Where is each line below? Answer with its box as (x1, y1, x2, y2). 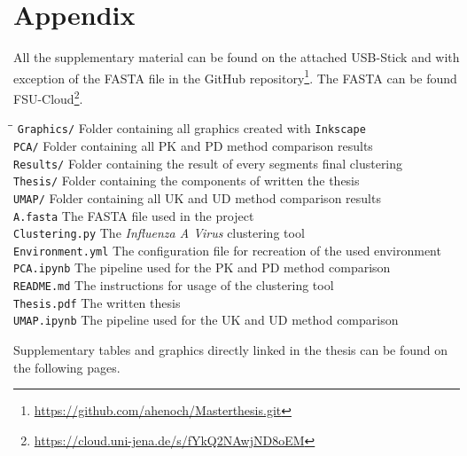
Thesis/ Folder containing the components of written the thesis (13, 171, 360, 190)
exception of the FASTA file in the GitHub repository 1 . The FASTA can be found (13, 66, 457, 87)
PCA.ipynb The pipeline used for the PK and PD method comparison (13, 258, 391, 277)
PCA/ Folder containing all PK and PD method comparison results (13, 136, 373, 154)
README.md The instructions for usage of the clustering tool (13, 276, 334, 295)
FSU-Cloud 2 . (13, 86, 83, 107)
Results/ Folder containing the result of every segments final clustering (13, 153, 403, 172)
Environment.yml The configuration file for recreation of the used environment (13, 240, 441, 259)
